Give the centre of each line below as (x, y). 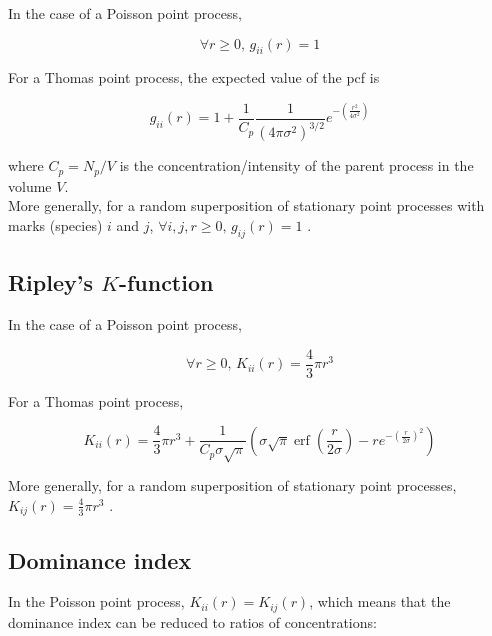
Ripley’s (50, 282)
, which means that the (380, 601)
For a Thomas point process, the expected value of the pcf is (194, 77)
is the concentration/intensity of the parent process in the (296, 165)
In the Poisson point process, (96, 601)
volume (30, 185)
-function (166, 282)
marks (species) (55, 225)
